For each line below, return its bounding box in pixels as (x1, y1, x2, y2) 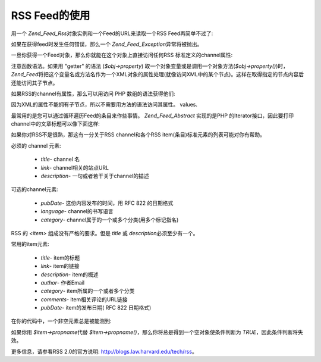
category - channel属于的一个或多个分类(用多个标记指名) (40, 216, 179, 223)
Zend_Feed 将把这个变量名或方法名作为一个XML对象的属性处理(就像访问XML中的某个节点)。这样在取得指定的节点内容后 (11, 71, 304, 78)
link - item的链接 (40, 263, 80, 270)
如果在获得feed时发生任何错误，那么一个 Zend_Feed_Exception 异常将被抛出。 (11, 40, 203, 48)
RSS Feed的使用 (11, 9, 90, 22)
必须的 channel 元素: (11, 142, 62, 149)
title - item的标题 (40, 254, 80, 261)
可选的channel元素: (11, 186, 59, 193)
